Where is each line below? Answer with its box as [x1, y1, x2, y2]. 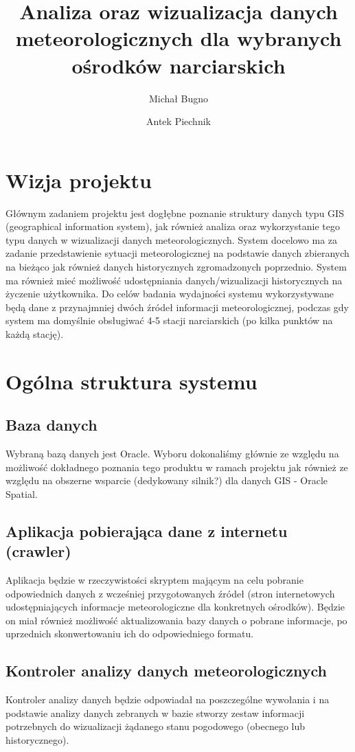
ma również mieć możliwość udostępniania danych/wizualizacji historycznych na [5, 273, 343, 287]
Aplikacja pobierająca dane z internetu [5, 520, 288, 541]
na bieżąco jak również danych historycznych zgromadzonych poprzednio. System [5, 260, 347, 273]
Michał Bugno [148, 91, 209, 105]
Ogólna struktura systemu [5, 367, 257, 395]
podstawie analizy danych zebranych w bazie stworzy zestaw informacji [5, 705, 305, 720]
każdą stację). [5, 326, 64, 341]
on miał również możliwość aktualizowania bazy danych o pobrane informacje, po [5, 613, 347, 627]
